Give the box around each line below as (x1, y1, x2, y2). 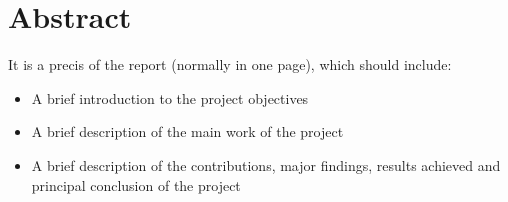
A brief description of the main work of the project (31, 121, 344, 142)
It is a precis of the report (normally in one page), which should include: (8, 54, 452, 75)
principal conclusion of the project (31, 174, 241, 195)
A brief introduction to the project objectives (31, 87, 309, 108)
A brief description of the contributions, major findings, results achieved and (31, 154, 501, 175)
